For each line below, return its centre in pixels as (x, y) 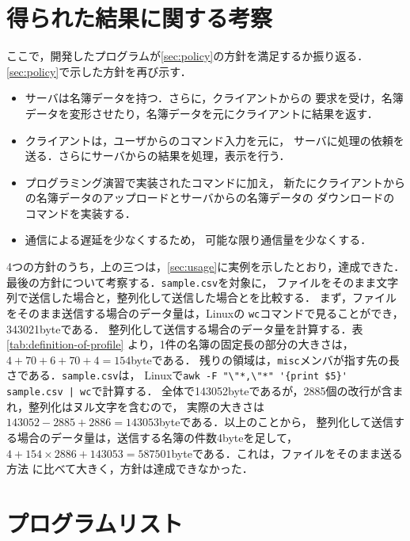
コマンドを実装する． (80, 213)
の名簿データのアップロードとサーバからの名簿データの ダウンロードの (210, 198)
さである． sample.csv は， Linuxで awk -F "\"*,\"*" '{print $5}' (177, 375)
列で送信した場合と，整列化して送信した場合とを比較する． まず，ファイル (201, 297)
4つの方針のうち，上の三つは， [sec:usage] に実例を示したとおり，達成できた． (206, 267)
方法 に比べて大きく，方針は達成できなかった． (130, 469)
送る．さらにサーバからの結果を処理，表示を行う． (158, 156)
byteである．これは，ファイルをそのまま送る (287, 453)
